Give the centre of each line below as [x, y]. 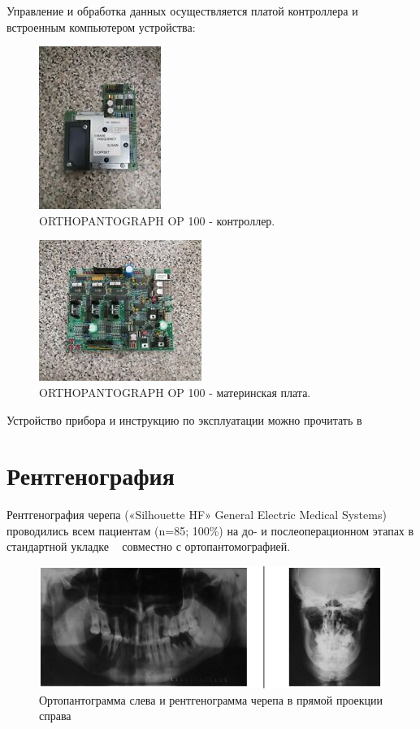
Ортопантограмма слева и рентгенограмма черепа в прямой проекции [211, 699]
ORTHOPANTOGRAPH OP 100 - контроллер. [157, 220]
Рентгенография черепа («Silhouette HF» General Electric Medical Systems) [197, 515]
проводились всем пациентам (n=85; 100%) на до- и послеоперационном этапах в [210, 530]
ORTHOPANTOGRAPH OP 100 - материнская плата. [175, 392]
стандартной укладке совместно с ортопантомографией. [149, 546]
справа [55, 716]
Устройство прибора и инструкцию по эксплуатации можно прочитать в [184, 419]
